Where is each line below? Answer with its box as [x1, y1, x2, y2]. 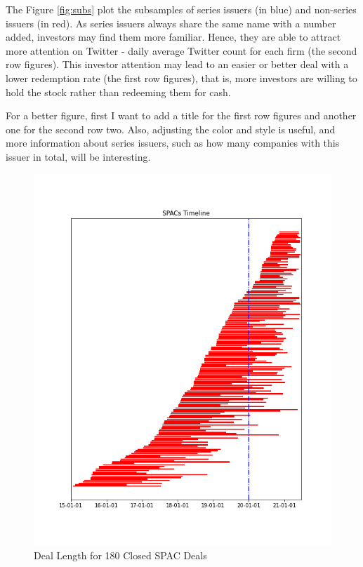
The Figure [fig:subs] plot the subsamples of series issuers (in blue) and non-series [6, 2, 357, 16]
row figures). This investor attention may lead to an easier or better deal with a [6, 57, 349, 72]
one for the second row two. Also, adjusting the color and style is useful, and [6, 121, 336, 136]
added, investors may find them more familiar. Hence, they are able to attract [6, 29, 341, 44]
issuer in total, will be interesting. [6, 149, 151, 164]
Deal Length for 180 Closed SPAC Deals [34, 548, 207, 563]
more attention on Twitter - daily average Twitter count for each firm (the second [6, 43, 357, 58]
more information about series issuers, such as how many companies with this [6, 135, 340, 150]
